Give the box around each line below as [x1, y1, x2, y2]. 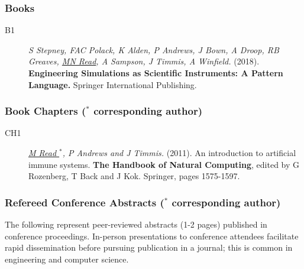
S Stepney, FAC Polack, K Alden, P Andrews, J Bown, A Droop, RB [28, 43, 279, 56]
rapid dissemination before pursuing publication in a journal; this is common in [5, 241, 293, 254]
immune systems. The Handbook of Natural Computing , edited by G [28, 158, 300, 170]
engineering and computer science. [5, 252, 129, 265]
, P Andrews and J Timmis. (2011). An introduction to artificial [62, 147, 296, 158]
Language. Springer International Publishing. [28, 78, 197, 90]
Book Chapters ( [5, 103, 86, 118]
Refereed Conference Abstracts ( [5, 195, 164, 209]
